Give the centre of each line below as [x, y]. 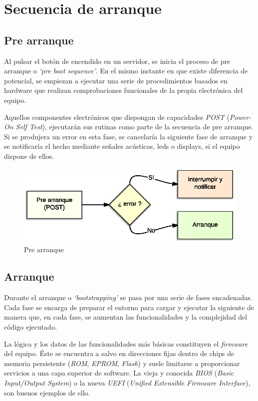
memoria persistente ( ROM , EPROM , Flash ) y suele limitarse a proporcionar [122, 363]
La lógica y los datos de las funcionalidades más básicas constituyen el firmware [126, 343]
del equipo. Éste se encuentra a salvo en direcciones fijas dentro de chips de [119, 353]
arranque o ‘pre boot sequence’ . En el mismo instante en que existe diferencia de [126, 71]
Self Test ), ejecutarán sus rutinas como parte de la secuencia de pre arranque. [134, 127]
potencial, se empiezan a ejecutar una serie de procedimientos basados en [116, 80]
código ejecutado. [30, 327]
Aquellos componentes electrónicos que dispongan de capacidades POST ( [117, 117]
